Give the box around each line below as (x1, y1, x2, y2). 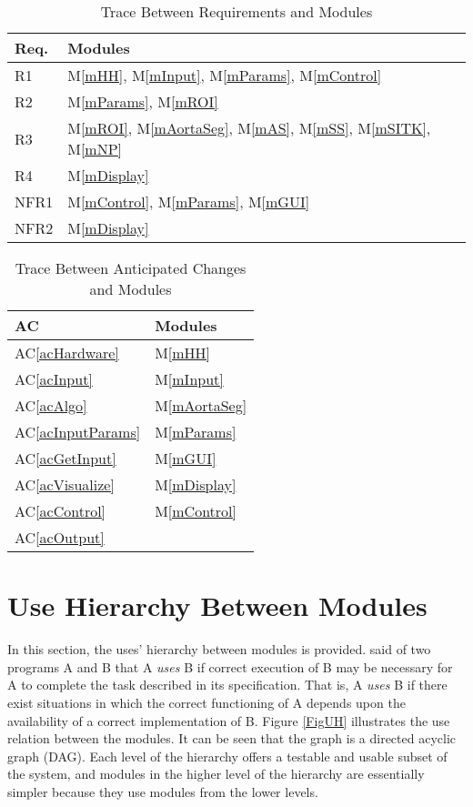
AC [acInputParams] (15, 421, 141, 442)
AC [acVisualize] (15, 474, 115, 495)
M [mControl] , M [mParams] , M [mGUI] (67, 191, 310, 212)
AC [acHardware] (15, 342, 119, 363)
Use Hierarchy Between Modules (7, 587, 428, 624)
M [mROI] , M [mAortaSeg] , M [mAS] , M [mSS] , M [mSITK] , (67, 117, 431, 138)
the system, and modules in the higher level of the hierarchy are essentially (7, 764, 425, 783)
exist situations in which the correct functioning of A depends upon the (7, 692, 406, 711)
